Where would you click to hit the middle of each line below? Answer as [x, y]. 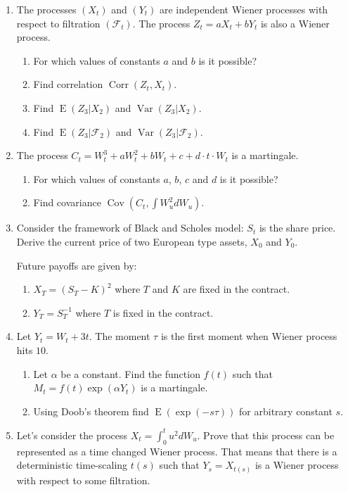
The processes [46, 9]
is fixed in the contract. [163, 312]
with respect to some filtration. [83, 480]
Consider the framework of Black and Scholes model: [130, 228]
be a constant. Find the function [130, 373]
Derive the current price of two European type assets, [132, 241]
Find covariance [67, 202]
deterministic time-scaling [72, 465]
